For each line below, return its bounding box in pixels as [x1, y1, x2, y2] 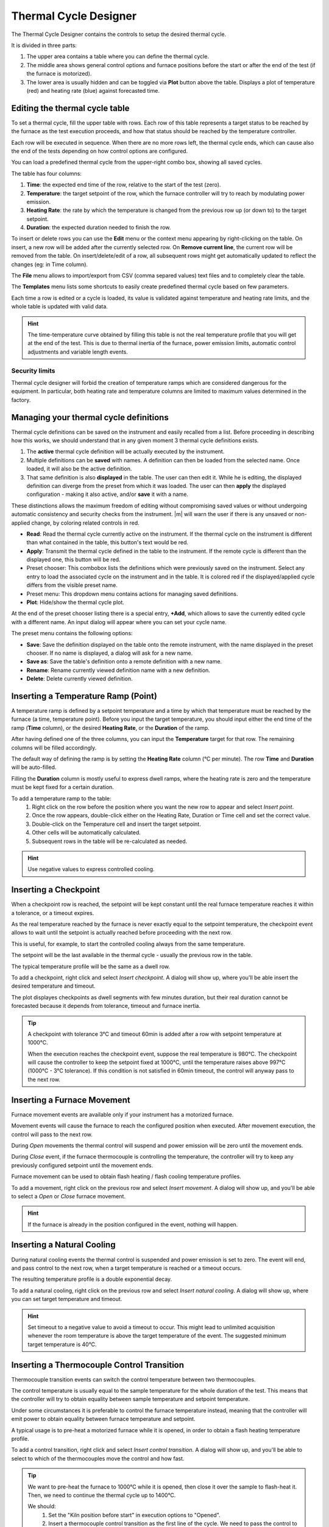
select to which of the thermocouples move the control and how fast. [11, 1454, 185, 1462]
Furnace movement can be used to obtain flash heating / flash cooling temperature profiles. [11, 1173, 242, 1180]
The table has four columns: [11, 170, 82, 177]
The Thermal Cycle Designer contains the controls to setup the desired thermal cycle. [11, 31, 227, 38]
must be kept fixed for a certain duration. [11, 784, 114, 791]
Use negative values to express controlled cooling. [27, 866, 155, 873]
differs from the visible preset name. [26, 581, 118, 589]
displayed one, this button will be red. [26, 556, 121, 563]
